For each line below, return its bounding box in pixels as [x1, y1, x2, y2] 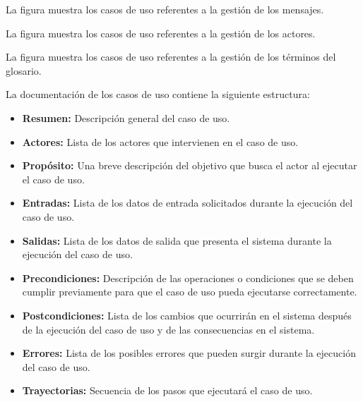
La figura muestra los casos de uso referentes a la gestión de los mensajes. [6, 2, 324, 16]
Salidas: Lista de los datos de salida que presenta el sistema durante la [22, 233, 332, 248]
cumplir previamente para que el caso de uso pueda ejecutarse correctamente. [22, 284, 357, 299]
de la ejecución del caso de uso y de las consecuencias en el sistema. [22, 322, 315, 336]
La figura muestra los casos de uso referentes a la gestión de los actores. [6, 25, 316, 40]
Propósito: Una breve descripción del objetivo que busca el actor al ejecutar [22, 158, 357, 173]
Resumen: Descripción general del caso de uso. [22, 110, 230, 125]
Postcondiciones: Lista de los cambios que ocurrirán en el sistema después [22, 307, 352, 322]
